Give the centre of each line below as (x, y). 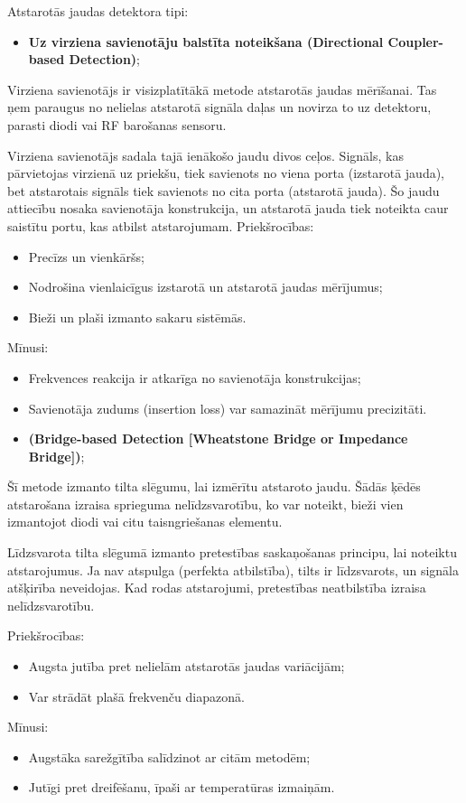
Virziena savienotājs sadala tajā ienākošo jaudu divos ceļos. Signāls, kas (205, 155)
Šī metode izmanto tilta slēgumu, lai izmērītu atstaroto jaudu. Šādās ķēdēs (214, 486)
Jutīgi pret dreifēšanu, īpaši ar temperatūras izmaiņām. (182, 787)
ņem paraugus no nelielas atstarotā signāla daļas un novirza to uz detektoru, (219, 107)
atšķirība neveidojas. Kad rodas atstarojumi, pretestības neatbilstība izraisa (217, 588)
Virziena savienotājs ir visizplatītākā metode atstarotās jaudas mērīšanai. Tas (222, 89)
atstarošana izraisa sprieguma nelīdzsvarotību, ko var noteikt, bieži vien (205, 504)
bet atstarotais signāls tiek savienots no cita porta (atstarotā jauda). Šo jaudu (224, 190)
